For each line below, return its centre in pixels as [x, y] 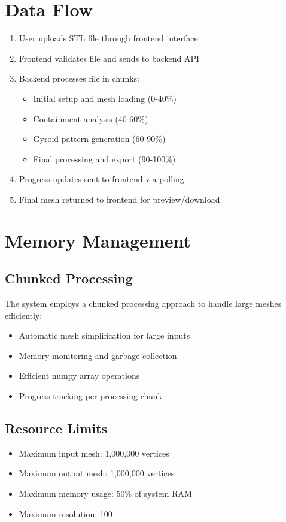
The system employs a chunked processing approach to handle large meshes [143, 304]
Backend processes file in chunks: [79, 78]
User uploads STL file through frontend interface [108, 38]
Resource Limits [56, 428]
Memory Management [98, 240]
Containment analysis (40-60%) [91, 118]
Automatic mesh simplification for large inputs [104, 335]
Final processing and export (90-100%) [104, 159]
